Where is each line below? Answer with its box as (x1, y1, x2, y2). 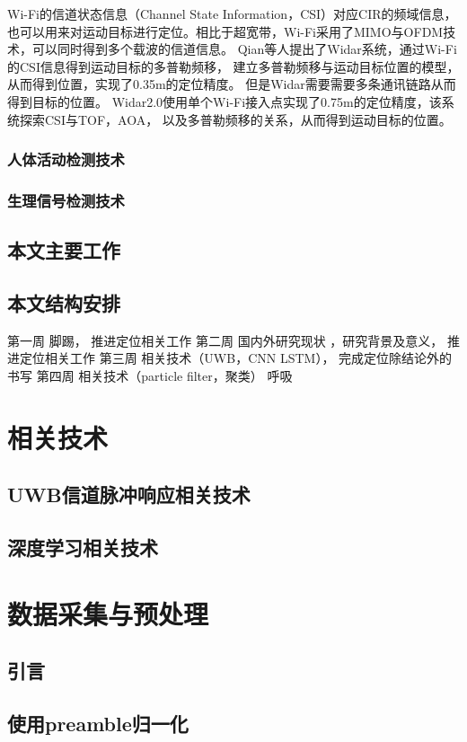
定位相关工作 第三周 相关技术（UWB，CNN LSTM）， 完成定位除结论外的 (19, 349, 453, 367)
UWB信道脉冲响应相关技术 (7, 481, 251, 508)
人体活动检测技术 (7, 148, 125, 171)
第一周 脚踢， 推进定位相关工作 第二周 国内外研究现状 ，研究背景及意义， (7, 331, 444, 349)
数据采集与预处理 (7, 595, 209, 632)
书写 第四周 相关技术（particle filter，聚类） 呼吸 (7, 367, 293, 385)
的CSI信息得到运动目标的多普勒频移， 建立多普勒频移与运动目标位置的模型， (7, 57, 460, 75)
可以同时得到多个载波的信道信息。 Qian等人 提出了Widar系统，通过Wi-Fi (31, 40, 457, 58)
